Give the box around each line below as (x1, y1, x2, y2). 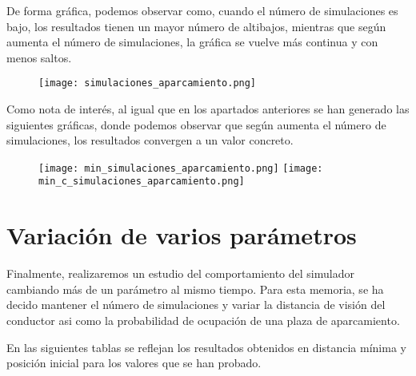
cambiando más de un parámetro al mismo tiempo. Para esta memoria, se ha (6, 280, 384, 297)
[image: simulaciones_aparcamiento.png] (38, 77, 257, 89)
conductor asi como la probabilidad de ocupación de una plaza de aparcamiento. (6, 312, 400, 329)
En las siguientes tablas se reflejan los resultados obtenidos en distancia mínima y (6, 338, 406, 355)
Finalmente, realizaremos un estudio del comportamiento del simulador (6, 265, 354, 282)
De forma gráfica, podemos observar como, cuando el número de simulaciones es (6, 2, 398, 18)
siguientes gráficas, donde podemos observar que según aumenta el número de (6, 116, 386, 133)
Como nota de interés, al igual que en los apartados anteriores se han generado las (6, 101, 410, 117)
